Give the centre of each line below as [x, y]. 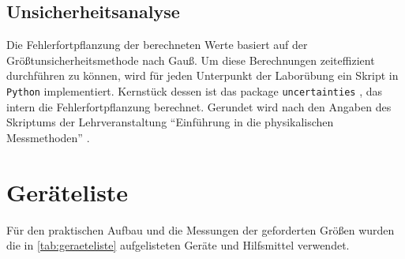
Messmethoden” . [48, 137]
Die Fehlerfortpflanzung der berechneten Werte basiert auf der [157, 45]
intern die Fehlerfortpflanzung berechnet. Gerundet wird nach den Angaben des [199, 106]
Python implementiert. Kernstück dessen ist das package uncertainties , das [195, 90]
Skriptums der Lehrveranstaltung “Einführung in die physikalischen [170, 122]
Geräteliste [67, 191]
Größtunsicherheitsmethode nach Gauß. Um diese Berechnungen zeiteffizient [191, 60]
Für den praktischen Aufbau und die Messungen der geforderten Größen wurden [201, 229]
